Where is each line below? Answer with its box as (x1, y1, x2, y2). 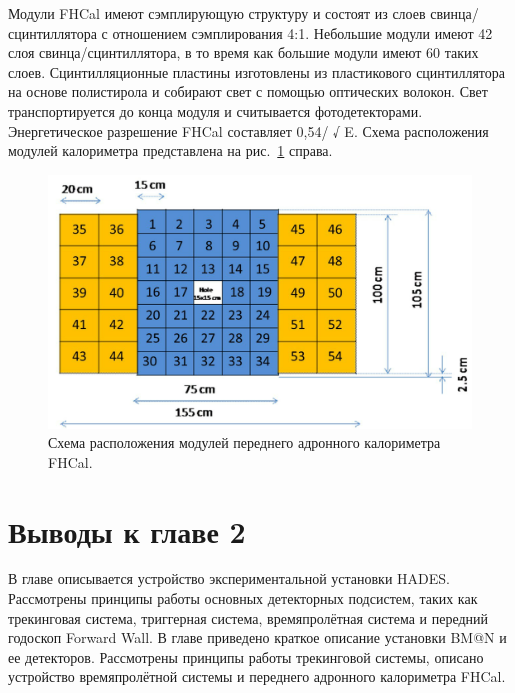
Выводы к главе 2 (8, 510, 246, 551)
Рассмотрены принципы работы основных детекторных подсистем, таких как (8, 588, 478, 609)
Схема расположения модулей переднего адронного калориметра (48, 432, 441, 453)
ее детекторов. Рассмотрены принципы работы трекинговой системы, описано (8, 646, 484, 667)
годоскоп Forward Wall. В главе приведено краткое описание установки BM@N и (8, 627, 507, 648)
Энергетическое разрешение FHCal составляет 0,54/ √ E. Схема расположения (8, 120, 489, 141)
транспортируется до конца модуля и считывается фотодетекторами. (8, 100, 423, 121)
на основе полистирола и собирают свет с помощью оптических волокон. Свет (8, 81, 488, 102)
